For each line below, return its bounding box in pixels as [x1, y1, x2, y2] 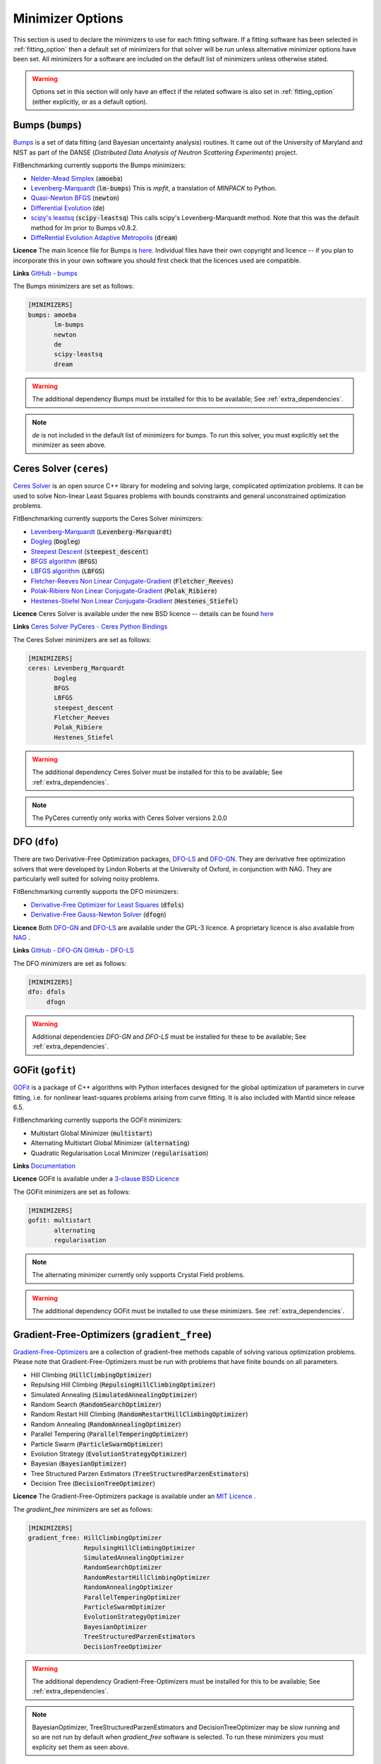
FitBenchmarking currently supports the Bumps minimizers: [13, 161, 186, 169]
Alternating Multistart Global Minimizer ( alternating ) [30, 1139, 190, 1147]
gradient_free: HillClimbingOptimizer [28, 1534, 162, 1542]
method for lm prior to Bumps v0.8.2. [30, 223, 138, 232]
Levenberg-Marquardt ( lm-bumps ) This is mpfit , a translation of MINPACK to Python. [30, 183, 277, 192]
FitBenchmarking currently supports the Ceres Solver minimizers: [13, 514, 204, 523]
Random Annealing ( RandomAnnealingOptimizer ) [30, 1420, 181, 1428]
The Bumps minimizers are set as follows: [13, 282, 134, 291]
